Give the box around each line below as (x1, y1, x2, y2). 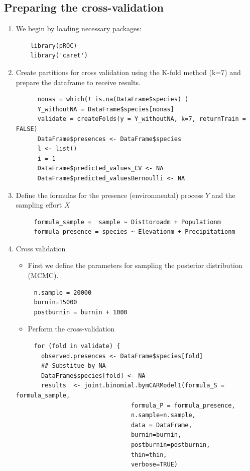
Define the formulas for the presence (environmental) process (16, 189, 203, 200)
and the (211, 189, 235, 200)
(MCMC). (28, 270, 59, 281)
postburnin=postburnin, (131, 441, 210, 448)
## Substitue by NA (41, 362, 106, 370)
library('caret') (30, 52, 88, 59)
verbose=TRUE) (131, 461, 178, 468)
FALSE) (16, 125, 38, 132)
